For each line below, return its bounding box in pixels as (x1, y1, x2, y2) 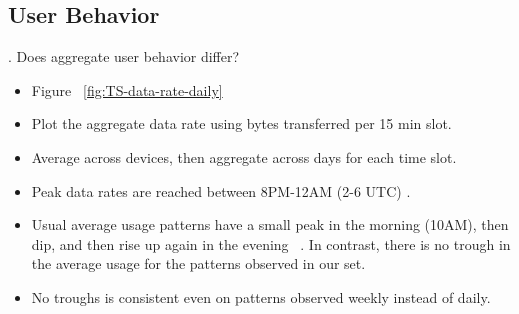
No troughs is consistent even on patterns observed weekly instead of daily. (31, 286, 491, 307)
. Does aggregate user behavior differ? (8, 46, 240, 67)
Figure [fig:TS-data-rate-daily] (31, 79, 223, 100)
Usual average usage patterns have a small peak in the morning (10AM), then (31, 214, 509, 235)
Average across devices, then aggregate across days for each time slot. (31, 146, 457, 167)
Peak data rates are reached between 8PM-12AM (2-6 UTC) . (31, 180, 411, 201)
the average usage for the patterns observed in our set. (31, 253, 366, 274)
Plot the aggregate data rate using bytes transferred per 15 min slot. (31, 113, 452, 134)
